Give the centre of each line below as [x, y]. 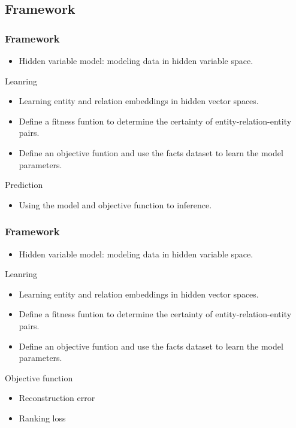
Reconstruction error [57, 398]
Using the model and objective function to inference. [115, 204]
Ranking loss [42, 418]
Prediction [24, 185]
